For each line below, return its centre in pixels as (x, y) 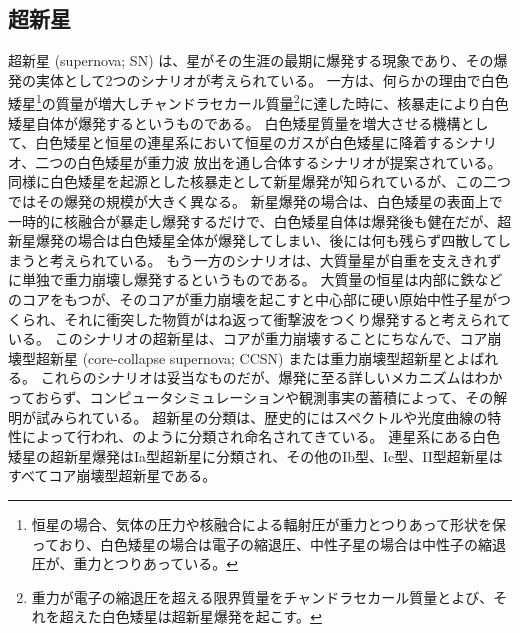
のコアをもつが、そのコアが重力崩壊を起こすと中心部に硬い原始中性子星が (252, 298)
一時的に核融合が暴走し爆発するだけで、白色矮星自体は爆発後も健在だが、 (253, 220)
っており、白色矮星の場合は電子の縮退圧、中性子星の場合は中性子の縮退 (269, 543)
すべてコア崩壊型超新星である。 (112, 475)
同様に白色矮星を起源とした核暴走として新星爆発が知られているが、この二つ (259, 181)
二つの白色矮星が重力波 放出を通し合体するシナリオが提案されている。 (268, 161)
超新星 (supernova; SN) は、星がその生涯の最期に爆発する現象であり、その (251, 60)
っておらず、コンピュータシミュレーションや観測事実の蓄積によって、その (251, 396)
